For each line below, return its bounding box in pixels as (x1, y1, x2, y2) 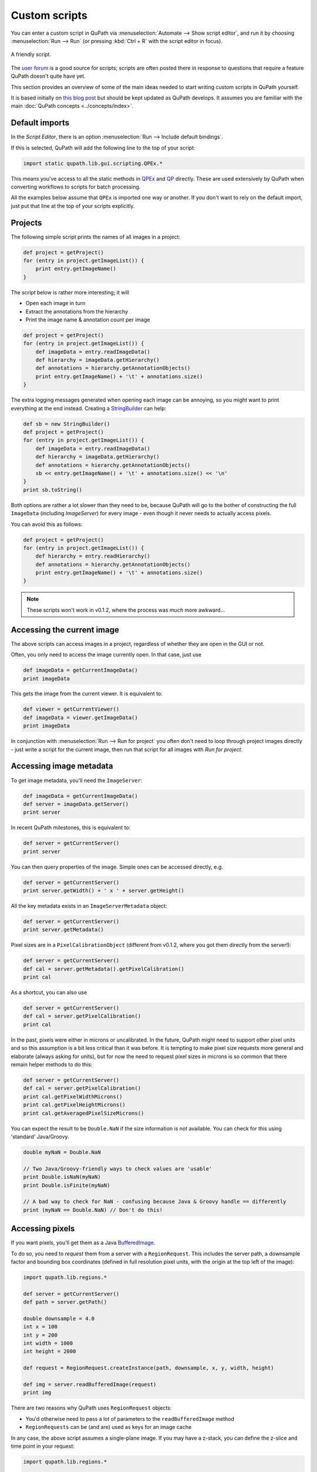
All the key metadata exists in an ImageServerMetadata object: (11, 903, 167, 909)
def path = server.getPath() (23, 1299, 107, 1305)
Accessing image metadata (11, 761, 113, 771)
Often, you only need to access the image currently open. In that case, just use (11, 651, 202, 658)
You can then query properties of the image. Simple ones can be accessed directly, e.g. (11, 863, 223, 870)
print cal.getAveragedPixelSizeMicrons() (23, 1110, 144, 1116)
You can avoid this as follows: (11, 520, 83, 528)
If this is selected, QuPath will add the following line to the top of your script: (11, 144, 195, 151)
